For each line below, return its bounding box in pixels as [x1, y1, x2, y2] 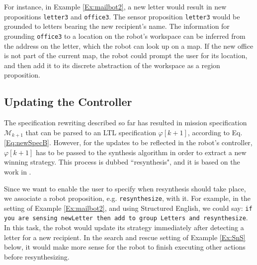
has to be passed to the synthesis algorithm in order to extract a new [35, 147, 247, 157]
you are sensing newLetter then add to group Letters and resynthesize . [4, 212, 248, 223]
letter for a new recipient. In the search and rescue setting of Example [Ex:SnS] [4, 232, 246, 242]
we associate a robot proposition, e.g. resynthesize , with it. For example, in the [4, 193, 251, 203]
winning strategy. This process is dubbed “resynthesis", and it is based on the [4, 157, 240, 167]
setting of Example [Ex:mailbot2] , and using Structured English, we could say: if [4, 202, 253, 213]
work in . [4, 166, 31, 177]
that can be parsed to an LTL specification [25, 127, 156, 137]
